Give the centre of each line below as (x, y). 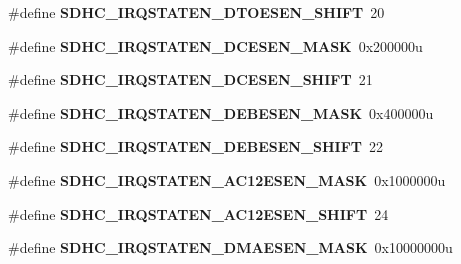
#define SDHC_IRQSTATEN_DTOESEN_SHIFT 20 (196, 12)
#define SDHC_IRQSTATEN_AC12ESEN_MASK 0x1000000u (227, 179)
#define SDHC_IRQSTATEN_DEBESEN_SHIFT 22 (196, 146)
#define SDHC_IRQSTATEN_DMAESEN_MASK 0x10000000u (230, 247)
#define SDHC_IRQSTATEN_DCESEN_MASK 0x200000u (215, 45)
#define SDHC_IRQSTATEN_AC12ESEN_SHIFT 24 (198, 213)
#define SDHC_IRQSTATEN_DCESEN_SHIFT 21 (190, 79)
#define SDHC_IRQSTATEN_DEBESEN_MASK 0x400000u (221, 112)
